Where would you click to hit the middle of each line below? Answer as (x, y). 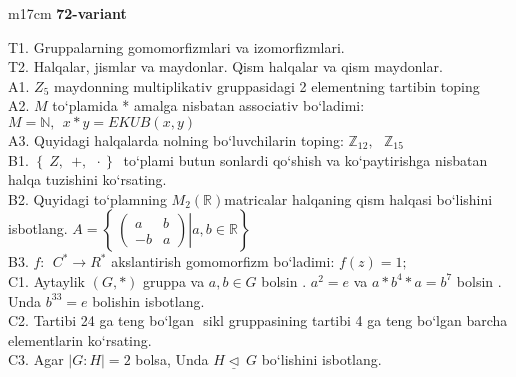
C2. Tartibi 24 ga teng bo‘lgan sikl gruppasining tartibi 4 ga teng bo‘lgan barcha (258, 320)
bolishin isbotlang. (148, 300)
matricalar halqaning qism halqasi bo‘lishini (358, 198)
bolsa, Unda (172, 359)
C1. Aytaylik (47, 280)
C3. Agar (36, 359)
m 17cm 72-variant (67, 13)
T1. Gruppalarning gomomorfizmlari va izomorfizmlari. (176, 46)
